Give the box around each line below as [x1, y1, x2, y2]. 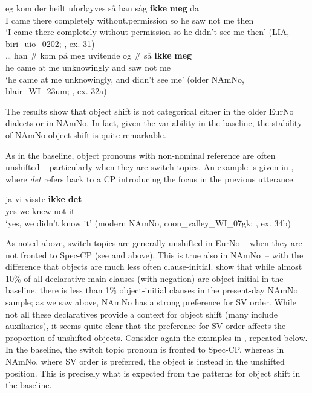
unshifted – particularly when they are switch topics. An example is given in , [5, 161, 294, 173]
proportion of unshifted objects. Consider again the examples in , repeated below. [5, 331, 308, 343]
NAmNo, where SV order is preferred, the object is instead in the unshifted [5, 355, 285, 368]
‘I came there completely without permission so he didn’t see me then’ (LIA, [5, 25, 290, 38]
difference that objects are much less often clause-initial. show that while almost [5, 260, 302, 273]
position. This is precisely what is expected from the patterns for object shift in [5, 366, 301, 379]
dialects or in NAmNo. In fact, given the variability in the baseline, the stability [5, 117, 302, 129]
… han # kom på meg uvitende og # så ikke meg [5, 49, 192, 62]
